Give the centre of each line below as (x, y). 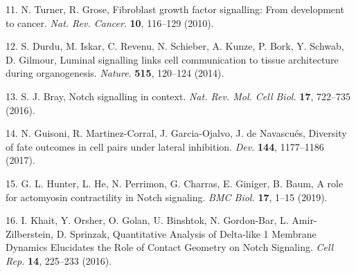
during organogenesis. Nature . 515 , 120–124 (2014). (115, 73)
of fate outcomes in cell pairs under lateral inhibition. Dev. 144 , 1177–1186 (165, 146)
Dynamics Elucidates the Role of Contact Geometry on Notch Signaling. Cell (170, 247)
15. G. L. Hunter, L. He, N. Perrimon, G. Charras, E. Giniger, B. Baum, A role (175, 183)
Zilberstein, (29, 233)
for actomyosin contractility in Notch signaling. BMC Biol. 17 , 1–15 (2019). (167, 197)
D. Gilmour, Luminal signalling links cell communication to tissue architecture (172, 59)
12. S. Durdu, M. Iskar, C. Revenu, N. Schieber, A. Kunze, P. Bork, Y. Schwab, (175, 46)
